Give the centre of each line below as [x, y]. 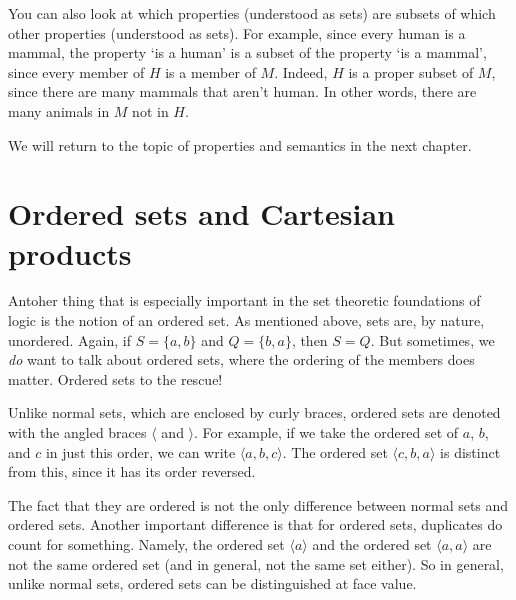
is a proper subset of [411, 71]
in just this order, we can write [140, 451]
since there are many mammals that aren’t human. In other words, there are [242, 91]
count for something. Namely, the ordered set [146, 544]
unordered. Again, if [70, 339]
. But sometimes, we [432, 339]
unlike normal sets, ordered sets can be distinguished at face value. [212, 583]
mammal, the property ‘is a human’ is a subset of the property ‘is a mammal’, [247, 52]
